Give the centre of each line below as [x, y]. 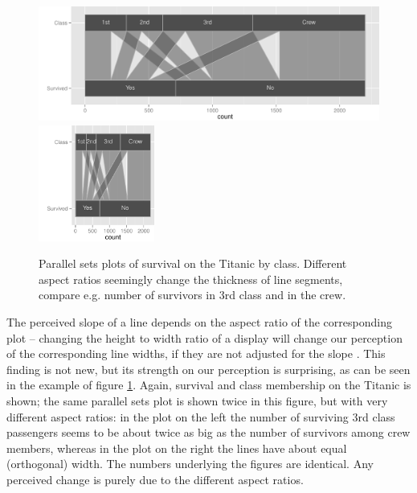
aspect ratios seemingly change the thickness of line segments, [191, 279]
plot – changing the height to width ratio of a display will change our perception [204, 337]
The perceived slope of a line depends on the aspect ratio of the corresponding [199, 321]
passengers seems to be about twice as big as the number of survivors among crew [208, 432]
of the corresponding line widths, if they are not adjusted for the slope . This [196, 353]
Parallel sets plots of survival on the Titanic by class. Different [193, 263]
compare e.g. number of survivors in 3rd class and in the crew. [192, 295]
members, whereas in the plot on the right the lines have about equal [177, 448]
